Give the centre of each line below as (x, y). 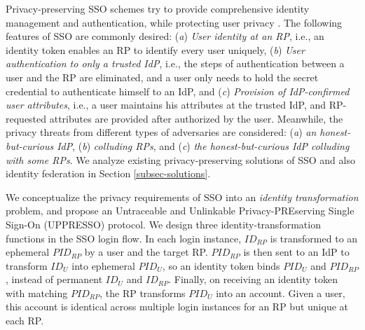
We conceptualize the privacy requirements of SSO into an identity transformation (182, 197)
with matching (37, 293)
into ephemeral (103, 265)
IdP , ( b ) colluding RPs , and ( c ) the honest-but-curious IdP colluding (203, 145)
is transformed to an (314, 238)
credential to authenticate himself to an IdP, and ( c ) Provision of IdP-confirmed (178, 91)
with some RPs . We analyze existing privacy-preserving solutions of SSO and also (180, 159)
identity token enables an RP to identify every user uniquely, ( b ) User (155, 49)
